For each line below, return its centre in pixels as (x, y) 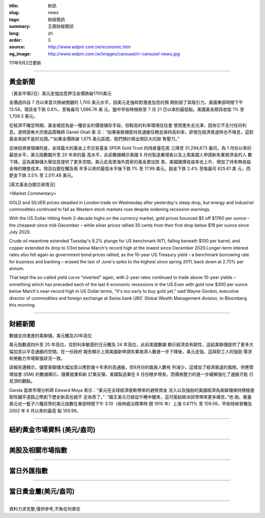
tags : (14, 19)
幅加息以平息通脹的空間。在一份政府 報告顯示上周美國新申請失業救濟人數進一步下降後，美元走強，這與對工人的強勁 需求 (131, 351)
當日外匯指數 (28, 471)
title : (14, 6)
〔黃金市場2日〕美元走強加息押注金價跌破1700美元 (60, 94)
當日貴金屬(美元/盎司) (42, 491)
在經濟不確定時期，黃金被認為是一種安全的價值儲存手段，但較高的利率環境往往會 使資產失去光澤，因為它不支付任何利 (128, 125)
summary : (20, 26)
